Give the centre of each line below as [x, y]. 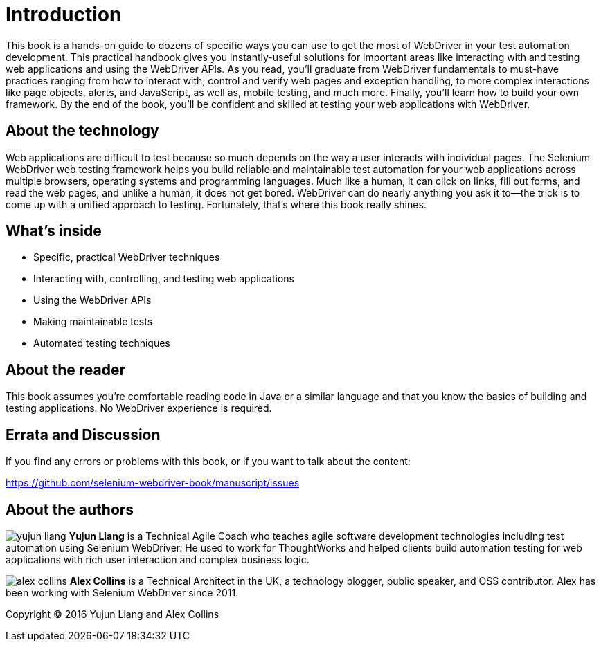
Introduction [64, 15]
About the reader [66, 370]
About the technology [82, 131]
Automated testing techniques [102, 343]
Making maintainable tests [93, 322]
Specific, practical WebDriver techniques [127, 257]
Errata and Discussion [83, 435]
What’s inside [54, 231]
